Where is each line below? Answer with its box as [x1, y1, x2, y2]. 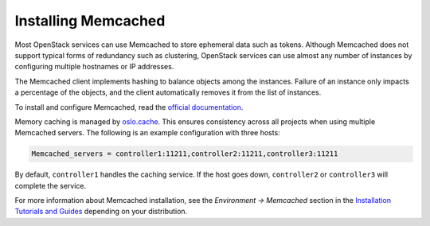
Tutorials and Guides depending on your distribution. [14, 207, 188, 216]
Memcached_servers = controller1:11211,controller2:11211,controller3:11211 [31, 150, 338, 158]
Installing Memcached [14, 12, 166, 29]
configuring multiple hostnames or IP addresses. [14, 62, 174, 72]
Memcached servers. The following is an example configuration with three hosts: [14, 128, 280, 138]
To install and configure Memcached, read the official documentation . [14, 102, 244, 111]
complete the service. [14, 181, 87, 190]
